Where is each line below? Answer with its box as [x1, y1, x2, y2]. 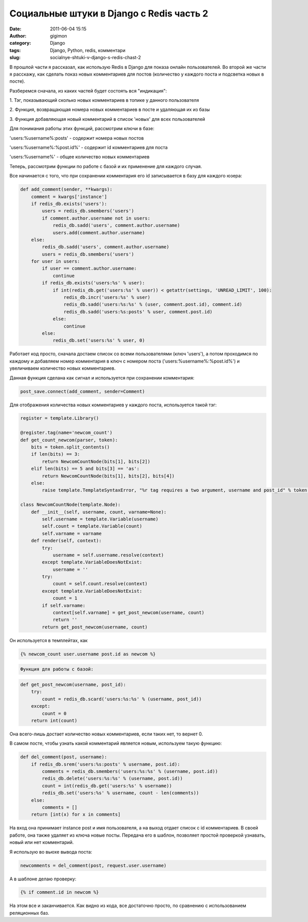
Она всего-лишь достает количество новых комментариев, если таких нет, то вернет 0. [9, 731, 203, 737]
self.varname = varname [42, 530, 102, 536]
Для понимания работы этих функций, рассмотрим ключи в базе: [9, 125, 155, 132]
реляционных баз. [9, 910, 50, 916]
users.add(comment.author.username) [52, 229, 145, 236]
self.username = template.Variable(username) [42, 516, 159, 522]
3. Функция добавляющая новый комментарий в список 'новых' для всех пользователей [9, 116, 205, 122]
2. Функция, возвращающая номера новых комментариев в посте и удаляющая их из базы [9, 106, 210, 113]
